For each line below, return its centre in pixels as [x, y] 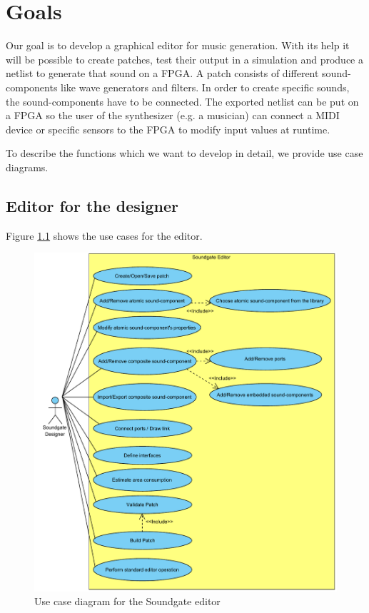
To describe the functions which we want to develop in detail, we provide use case [184, 153]
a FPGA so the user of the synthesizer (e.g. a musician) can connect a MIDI [173, 115]
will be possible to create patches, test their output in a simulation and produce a [185, 59]
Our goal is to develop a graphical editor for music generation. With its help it [178, 45]
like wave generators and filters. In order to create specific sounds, [205, 87]
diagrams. [27, 167]
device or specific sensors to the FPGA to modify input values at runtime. [168, 129]
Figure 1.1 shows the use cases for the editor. [104, 235]
